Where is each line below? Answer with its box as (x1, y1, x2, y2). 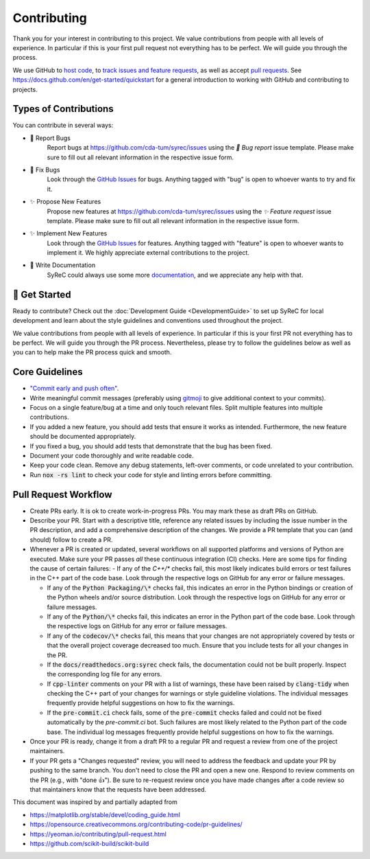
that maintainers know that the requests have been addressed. (29, 786, 207, 793)
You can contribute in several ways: (12, 121, 114, 130)
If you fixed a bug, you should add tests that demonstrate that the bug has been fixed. (29, 442, 273, 450)
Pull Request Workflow (12, 488, 112, 501)
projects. (12, 85, 38, 93)
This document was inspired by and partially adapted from (12, 798, 178, 806)
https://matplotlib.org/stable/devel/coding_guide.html (29, 810, 181, 818)
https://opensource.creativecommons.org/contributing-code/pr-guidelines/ (29, 821, 243, 829)
